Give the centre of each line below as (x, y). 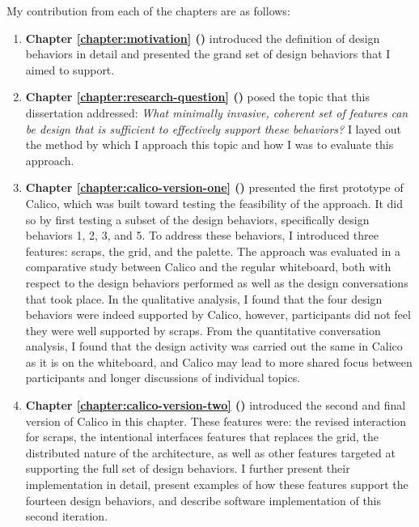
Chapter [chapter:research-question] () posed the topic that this (198, 97)
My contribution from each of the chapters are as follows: (148, 11)
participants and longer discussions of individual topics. (163, 378)
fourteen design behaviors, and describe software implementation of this (203, 500)
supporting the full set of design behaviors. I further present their (188, 468)
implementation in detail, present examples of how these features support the (217, 484)
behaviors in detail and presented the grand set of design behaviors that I (208, 54)
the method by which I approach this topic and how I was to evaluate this (209, 144)
